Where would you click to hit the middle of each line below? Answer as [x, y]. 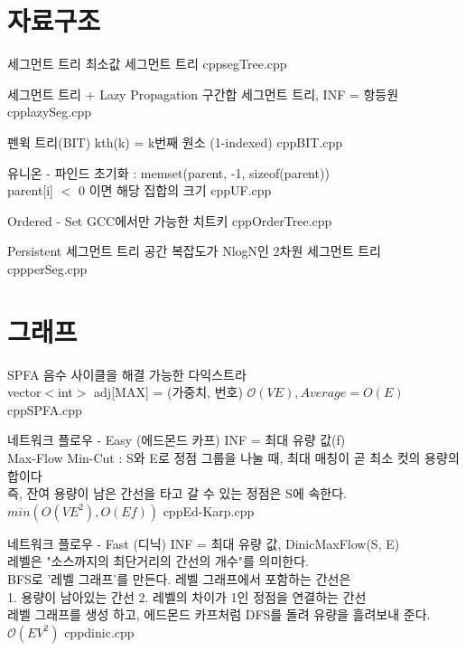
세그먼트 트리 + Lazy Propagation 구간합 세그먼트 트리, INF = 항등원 [203, 94]
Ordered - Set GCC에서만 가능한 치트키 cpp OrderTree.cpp [170, 220]
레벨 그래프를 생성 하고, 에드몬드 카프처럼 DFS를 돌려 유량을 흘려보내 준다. [219, 614]
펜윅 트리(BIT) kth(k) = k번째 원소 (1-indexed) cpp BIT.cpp [175, 142]
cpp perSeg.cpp [47, 268]
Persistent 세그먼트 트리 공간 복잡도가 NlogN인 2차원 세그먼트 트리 [194, 251]
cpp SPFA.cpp [45, 409]
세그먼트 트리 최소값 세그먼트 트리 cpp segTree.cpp [147, 64]
